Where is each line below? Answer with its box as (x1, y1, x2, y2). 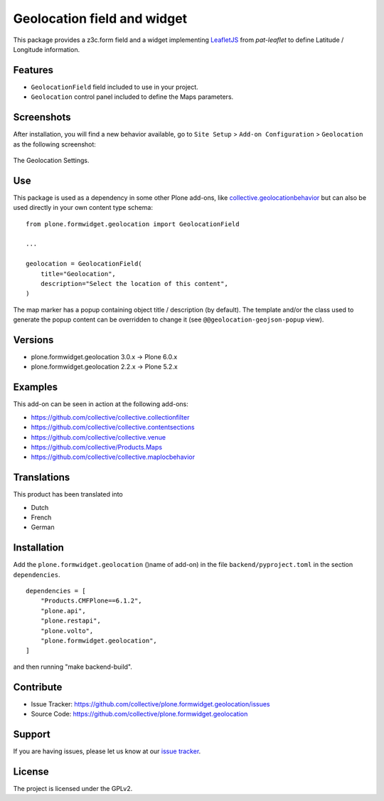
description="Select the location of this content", (40, 280, 229, 287)
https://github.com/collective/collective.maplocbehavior (31, 452, 196, 462)
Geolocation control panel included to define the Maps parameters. (31, 92, 234, 101)
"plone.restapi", (40, 617, 101, 625)
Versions (13, 334, 54, 346)
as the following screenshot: (13, 139, 96, 149)
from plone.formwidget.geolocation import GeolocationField (26, 220, 240, 228)
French (31, 513, 52, 521)
